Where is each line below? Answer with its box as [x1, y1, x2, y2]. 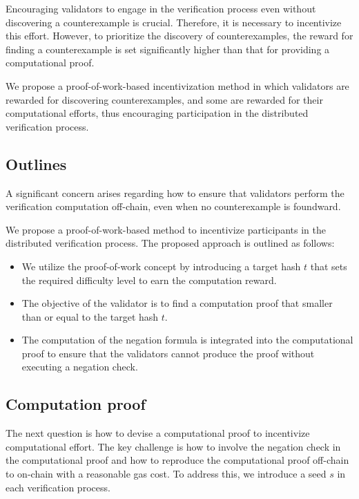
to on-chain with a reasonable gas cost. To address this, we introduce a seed [6, 467, 327, 481]
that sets [310, 258, 347, 273]
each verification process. [6, 480, 110, 494]
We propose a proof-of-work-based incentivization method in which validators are [6, 78, 349, 93]
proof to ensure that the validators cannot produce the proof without [21, 346, 315, 360]
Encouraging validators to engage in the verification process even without [6, 1, 316, 15]
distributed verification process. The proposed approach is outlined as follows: [6, 236, 335, 250]
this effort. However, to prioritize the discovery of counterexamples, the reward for [6, 28, 353, 43]
